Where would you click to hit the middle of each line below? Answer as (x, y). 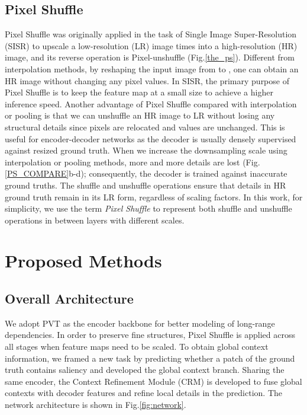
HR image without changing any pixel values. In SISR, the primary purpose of (147, 80)
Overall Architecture (69, 299)
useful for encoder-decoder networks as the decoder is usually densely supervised (151, 138)
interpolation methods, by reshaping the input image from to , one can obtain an (152, 68)
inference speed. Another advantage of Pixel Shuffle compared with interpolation (151, 103)
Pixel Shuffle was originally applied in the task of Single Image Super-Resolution (151, 34)
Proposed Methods (83, 261)
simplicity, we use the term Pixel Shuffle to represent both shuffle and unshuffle (148, 208)
